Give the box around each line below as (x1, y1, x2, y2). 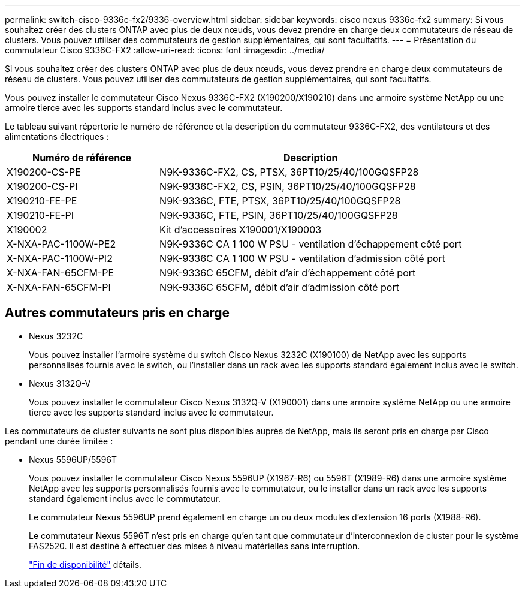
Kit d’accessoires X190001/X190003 (159, 224, 322, 236)
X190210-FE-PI (7, 209, 74, 221)
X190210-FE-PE (7, 195, 77, 207)
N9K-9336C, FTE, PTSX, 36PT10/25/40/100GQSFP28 (159, 195, 401, 207)
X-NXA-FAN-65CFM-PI (7, 281, 111, 293)
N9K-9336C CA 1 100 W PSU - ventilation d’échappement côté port (159, 238, 462, 250)
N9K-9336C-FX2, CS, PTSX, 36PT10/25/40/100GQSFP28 (159, 166, 419, 178)
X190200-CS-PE (7, 166, 81, 178)
